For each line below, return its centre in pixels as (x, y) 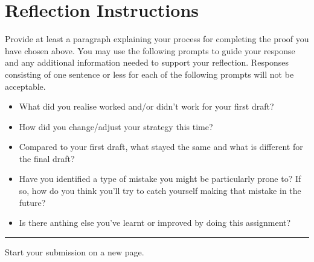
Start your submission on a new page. (75, 251)
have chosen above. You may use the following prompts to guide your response (150, 50)
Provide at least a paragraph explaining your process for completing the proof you (157, 39)
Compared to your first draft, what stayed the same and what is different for (161, 147)
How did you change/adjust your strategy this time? (116, 126)
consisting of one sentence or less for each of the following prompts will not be (149, 74)
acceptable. (25, 86)
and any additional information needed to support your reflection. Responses (147, 62)
